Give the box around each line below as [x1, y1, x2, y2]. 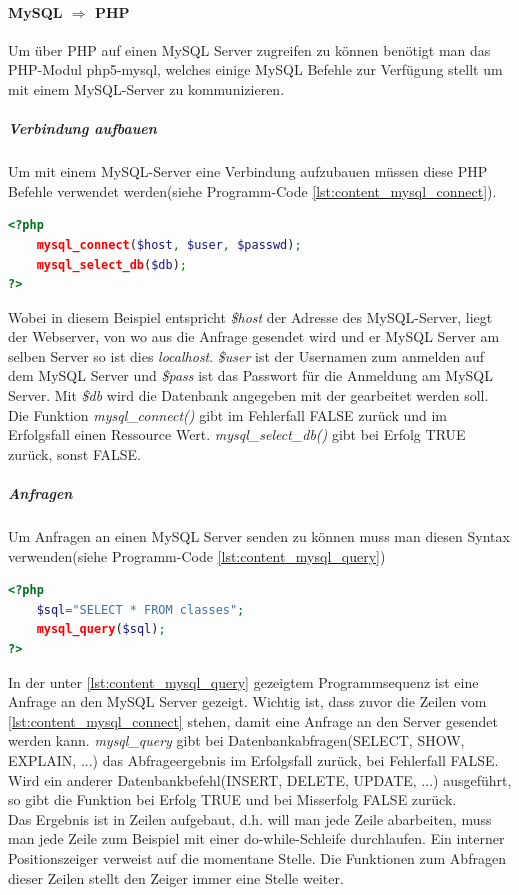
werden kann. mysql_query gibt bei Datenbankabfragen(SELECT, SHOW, [8, 730, 465, 751]
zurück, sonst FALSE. [8, 443, 142, 464]
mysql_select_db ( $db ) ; [36, 257, 188, 272]
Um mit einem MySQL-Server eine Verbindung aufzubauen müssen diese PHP [8, 161, 488, 182]
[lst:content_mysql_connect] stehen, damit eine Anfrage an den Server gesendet [8, 710, 499, 731]
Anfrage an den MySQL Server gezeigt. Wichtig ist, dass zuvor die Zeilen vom [8, 691, 487, 712]
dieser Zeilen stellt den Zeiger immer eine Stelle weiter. [8, 867, 344, 888]
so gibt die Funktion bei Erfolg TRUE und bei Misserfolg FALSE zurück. [8, 789, 457, 810]
